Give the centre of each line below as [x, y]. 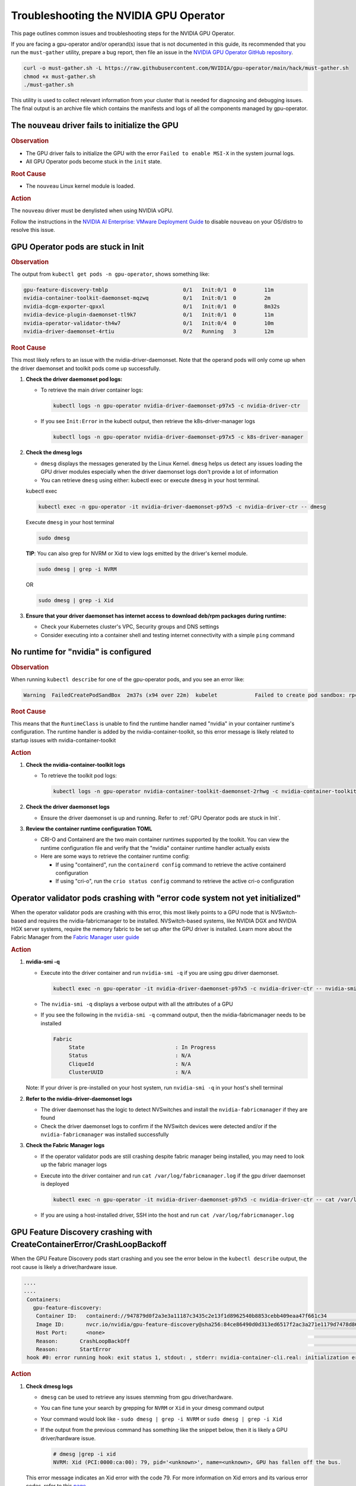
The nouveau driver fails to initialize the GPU [95, 126]
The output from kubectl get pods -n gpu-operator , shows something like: [110, 274]
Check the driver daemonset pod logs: [74, 379]
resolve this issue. [33, 229]
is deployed [55, 1184]
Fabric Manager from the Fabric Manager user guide [75, 937]
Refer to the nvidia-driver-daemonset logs [79, 1098]
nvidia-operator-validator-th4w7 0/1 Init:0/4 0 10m [149, 323]
